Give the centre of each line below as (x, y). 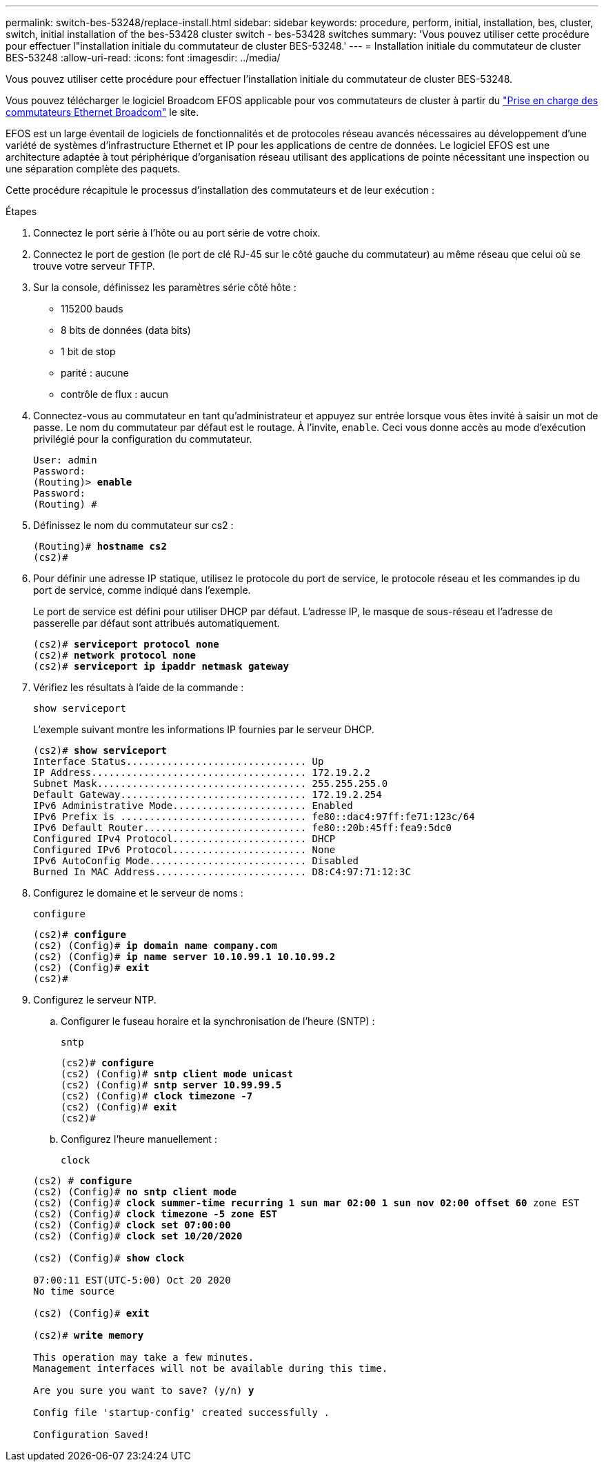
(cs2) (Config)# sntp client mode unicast (177, 1074)
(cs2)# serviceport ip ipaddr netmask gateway (161, 666)
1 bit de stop (88, 351)
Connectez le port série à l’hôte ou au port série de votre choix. (177, 233)
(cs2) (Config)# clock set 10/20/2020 (138, 1236)
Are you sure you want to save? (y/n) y (144, 1390)
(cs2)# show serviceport (100, 750)
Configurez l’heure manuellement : (139, 1139)
